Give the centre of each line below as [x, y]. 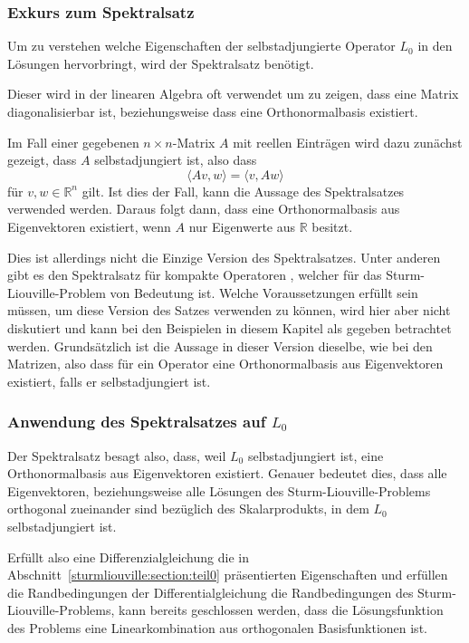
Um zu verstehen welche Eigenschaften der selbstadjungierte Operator [201, 46]
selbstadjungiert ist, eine [316, 455]
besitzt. [332, 226]
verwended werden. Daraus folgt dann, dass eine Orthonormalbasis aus [204, 209]
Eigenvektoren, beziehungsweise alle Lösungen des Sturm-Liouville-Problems [219, 490]
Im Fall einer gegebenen [73, 142]
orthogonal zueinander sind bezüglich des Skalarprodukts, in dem [188, 509]
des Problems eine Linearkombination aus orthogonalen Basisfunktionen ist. [217, 627]
